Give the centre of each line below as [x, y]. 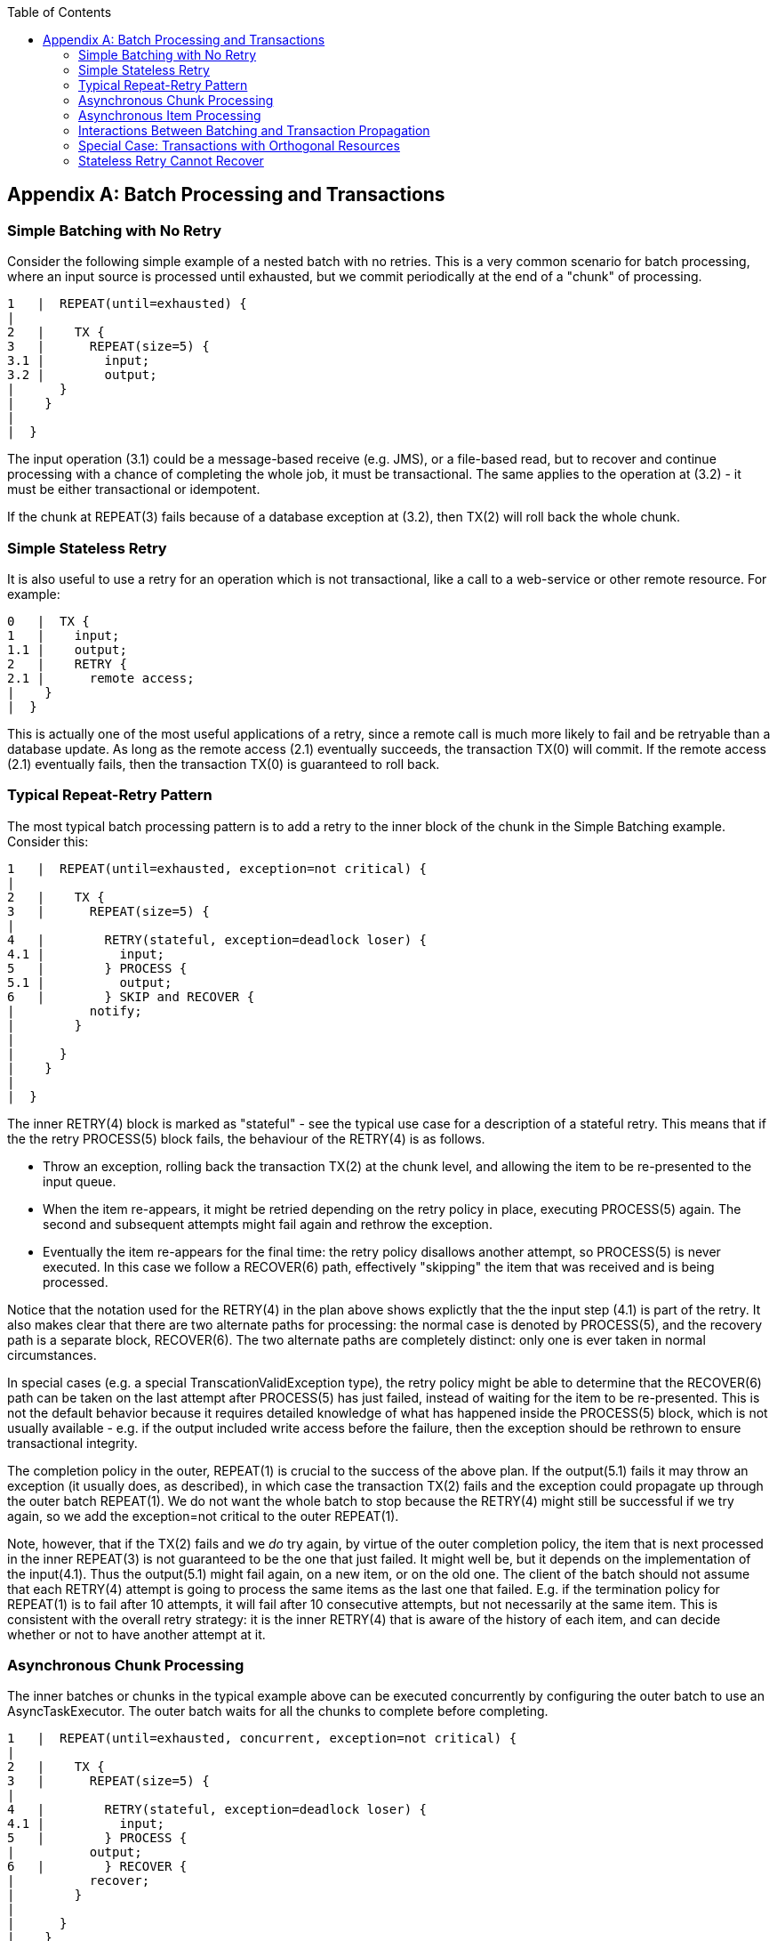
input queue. [80, 1181]
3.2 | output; [82, 375]
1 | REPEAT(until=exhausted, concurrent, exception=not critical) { [262, 1739]
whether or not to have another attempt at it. [136, 1634]
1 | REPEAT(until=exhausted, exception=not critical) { [217, 868]
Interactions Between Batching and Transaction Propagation [254, 130]
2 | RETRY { [67, 663]
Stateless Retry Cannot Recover [171, 161]
